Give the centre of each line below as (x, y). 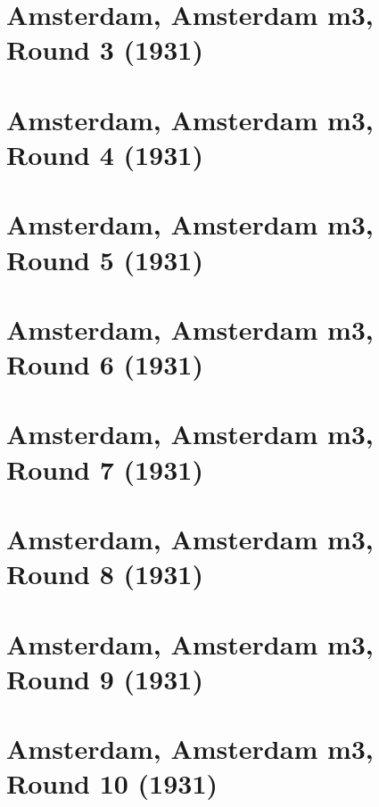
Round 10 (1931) (112, 783)
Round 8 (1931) (105, 574)
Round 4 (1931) (105, 154)
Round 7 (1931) (105, 469)
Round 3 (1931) (105, 49)
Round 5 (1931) (105, 259)
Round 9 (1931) (105, 678)
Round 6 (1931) (105, 364)
